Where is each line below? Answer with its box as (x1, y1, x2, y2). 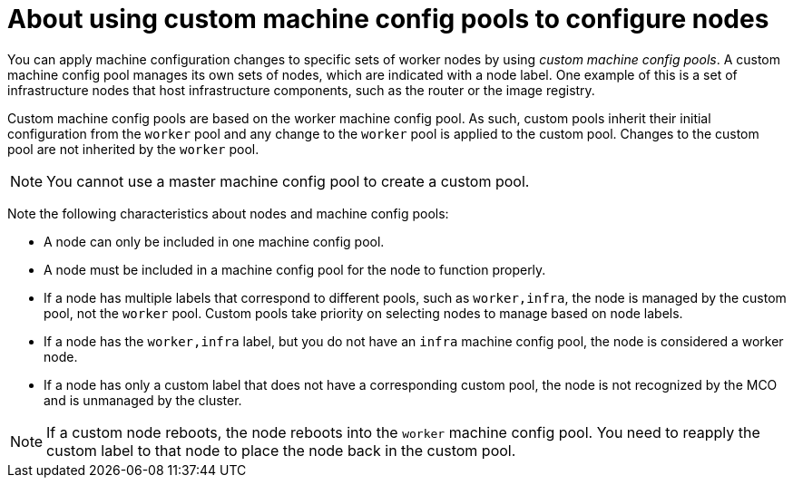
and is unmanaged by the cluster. (44, 392, 242, 408)
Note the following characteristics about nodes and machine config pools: (7, 205, 449, 221)
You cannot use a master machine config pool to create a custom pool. (46, 171, 530, 190)
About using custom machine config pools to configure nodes (7, 4, 769, 34)
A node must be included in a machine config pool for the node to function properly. (44, 261, 546, 277)
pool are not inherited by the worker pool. (7, 141, 259, 157)
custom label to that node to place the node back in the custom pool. (46, 441, 516, 460)
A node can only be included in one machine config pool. (44, 233, 385, 249)
